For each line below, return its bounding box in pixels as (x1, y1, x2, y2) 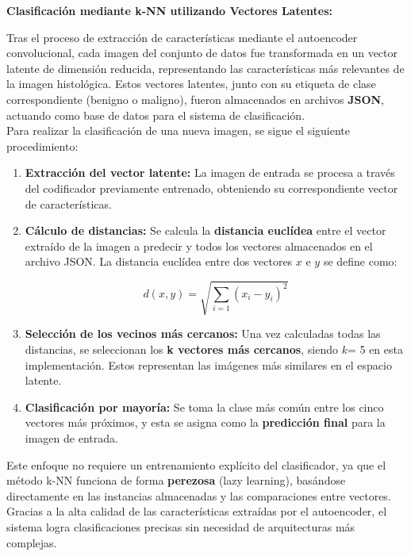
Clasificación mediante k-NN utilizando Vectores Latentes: (6, 2, 332, 18)
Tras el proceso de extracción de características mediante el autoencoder (6, 29, 358, 45)
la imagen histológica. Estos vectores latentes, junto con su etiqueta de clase (6, 75, 376, 92)
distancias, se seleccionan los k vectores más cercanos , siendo (25, 341, 338, 358)
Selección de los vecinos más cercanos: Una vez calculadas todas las (25, 325, 381, 342)
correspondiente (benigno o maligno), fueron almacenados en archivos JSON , (6, 90, 384, 107)
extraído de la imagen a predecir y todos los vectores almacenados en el (25, 237, 373, 254)
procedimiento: (6, 137, 79, 154)
